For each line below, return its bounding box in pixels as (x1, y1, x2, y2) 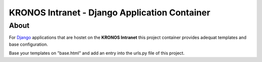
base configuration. (9, 41, 48, 47)
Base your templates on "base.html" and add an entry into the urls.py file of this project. (9, 50, 185, 56)
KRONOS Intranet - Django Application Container (9, 7, 211, 18)
